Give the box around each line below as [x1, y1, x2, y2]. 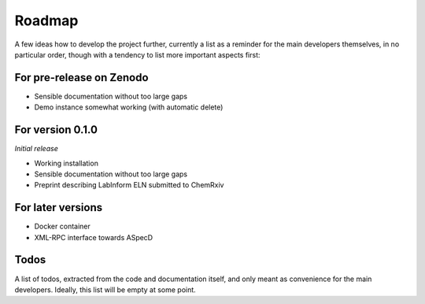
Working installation [34, 158, 98, 168]
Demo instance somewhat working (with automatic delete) [34, 102, 224, 112]
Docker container [34, 221, 91, 232]
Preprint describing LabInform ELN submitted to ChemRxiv [34, 180, 224, 190]
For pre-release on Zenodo [14, 71, 149, 84]
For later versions [14, 201, 102, 214]
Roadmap [14, 12, 79, 29]
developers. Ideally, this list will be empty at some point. [14, 284, 196, 295]
